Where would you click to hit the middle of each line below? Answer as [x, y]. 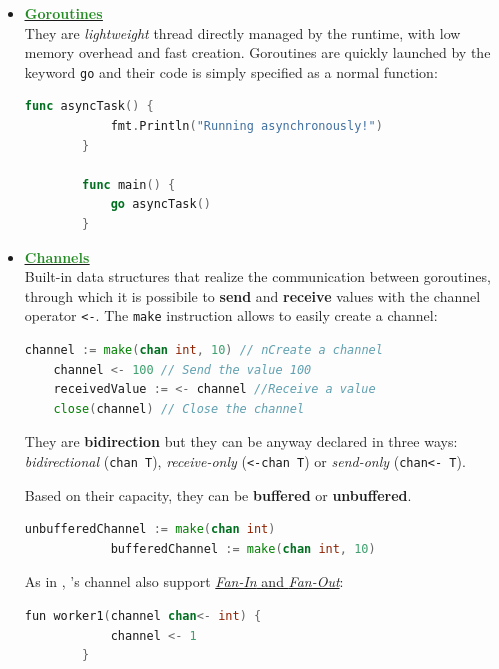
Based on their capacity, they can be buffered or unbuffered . [218, 494]
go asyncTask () [160, 204]
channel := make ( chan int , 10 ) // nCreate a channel [203, 350]
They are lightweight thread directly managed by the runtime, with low [242, 32]
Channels [57, 256]
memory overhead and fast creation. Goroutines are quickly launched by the [257, 52]
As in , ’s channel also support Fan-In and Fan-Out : [184, 581]
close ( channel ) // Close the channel [179, 408]
